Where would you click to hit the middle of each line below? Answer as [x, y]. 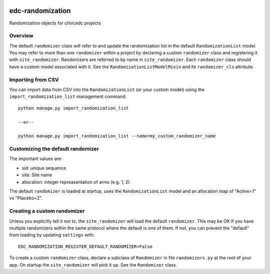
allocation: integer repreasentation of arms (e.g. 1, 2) [76, 182]
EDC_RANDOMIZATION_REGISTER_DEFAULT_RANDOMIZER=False [85, 246]
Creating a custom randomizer [47, 211]
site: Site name [37, 175]
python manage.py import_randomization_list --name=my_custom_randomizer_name [117, 136]
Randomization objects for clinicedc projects [55, 23]
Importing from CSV [34, 79]
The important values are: [36, 159]
